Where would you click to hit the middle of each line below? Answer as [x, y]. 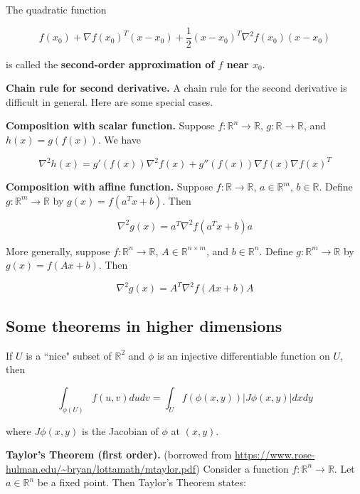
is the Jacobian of [120, 430]
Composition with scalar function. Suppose [110, 125]
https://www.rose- [275, 455]
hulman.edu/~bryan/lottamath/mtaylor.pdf [101, 468]
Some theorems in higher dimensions [144, 325]
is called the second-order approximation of [110, 64]
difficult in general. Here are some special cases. [110, 101]
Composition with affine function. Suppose [110, 187]
